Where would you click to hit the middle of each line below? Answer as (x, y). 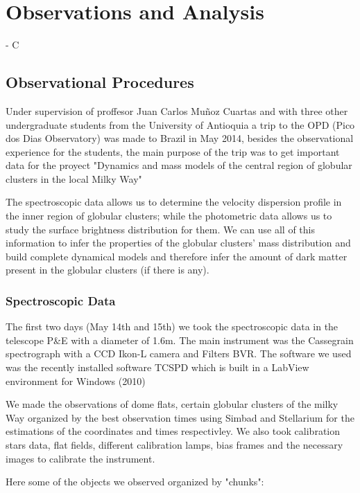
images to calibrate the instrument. (80, 458)
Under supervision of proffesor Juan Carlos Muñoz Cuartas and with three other (177, 110)
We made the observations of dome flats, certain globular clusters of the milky (172, 404)
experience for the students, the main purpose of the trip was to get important (173, 151)
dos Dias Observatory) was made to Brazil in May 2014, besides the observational (180, 138)
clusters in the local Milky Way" (74, 178)
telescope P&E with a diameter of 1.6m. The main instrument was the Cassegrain (180, 340)
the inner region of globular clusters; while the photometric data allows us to (169, 216)
